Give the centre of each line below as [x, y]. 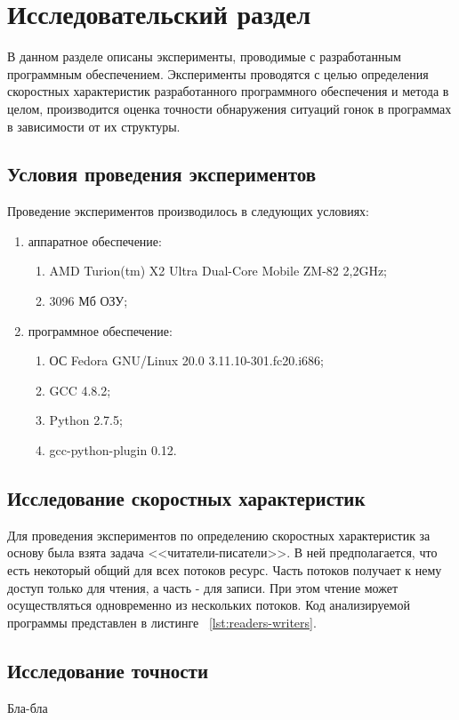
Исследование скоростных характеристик [186, 498]
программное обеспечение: [100, 330]
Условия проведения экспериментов [162, 174]
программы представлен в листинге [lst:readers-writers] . [162, 622]
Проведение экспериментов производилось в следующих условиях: [188, 211]
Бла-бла [28, 707]
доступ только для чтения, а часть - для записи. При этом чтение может [203, 587]
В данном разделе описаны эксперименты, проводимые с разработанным [204, 56]
